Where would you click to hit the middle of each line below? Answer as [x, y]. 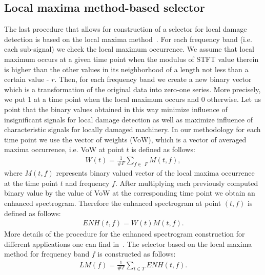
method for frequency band [47, 254]
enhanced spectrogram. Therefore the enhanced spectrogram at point [113, 203]
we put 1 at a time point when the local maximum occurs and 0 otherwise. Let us [132, 99]
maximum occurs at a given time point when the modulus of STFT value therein [131, 59]
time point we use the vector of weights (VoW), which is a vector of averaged [125, 139]
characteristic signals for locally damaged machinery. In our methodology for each [132, 129]
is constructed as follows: [137, 254]
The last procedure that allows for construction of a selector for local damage [126, 29]
